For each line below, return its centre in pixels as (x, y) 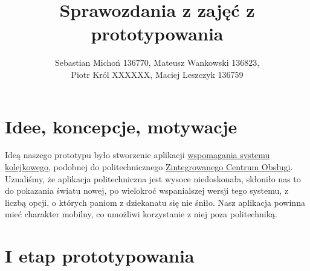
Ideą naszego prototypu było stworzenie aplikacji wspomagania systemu (137, 155)
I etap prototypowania (100, 256)
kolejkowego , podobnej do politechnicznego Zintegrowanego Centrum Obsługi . (149, 167)
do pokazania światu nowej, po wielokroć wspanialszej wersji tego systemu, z (147, 190)
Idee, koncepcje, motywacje (121, 126)
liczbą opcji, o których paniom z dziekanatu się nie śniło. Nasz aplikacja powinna (155, 202)
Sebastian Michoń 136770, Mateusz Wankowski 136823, (157, 62)
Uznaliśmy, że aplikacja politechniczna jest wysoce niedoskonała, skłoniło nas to (153, 178)
